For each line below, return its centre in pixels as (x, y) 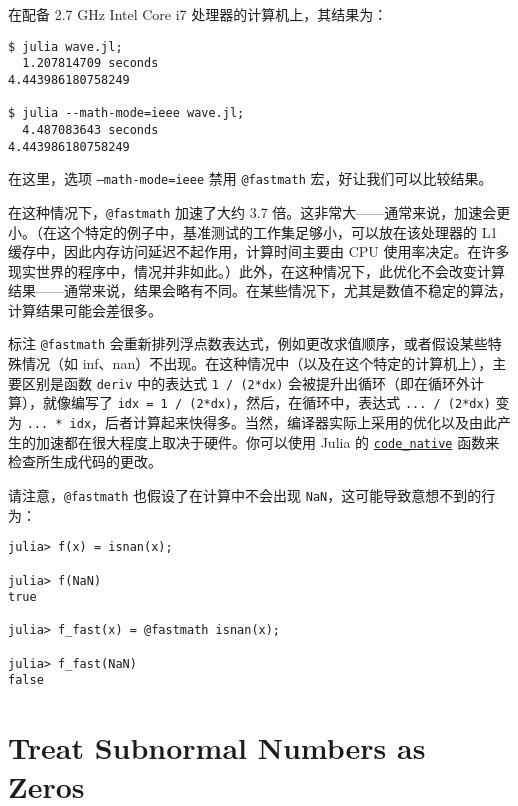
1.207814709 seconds (90, 63)
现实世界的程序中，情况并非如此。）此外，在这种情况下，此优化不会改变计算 (256, 270)
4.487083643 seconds (90, 129)
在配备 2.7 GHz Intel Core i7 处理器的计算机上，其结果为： (198, 14)
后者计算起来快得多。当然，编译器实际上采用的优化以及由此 (301, 422)
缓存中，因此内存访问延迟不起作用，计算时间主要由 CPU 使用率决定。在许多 (259, 251)
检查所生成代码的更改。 (85, 461)
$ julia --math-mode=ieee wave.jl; (126, 113)
